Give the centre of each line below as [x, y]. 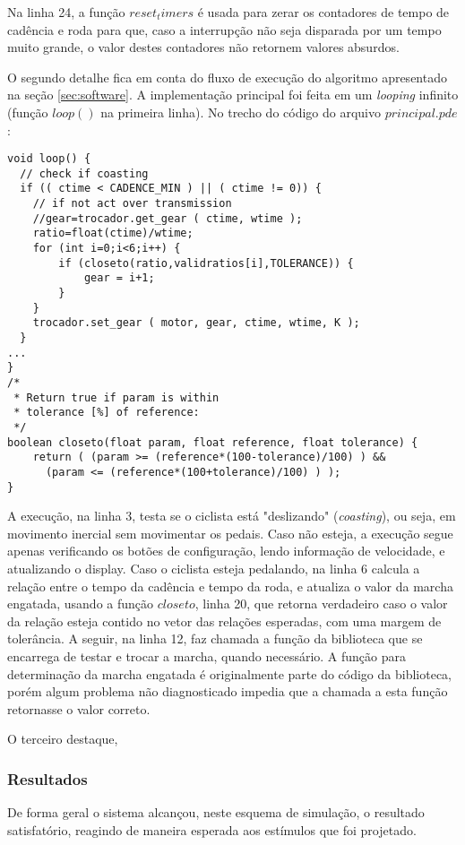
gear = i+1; [119, 278]
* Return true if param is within [116, 397]
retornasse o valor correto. [79, 708]
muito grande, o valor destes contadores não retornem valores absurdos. [203, 47]
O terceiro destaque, [63, 739]
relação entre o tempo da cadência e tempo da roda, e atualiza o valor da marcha [230, 586]
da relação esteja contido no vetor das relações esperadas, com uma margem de [224, 621]
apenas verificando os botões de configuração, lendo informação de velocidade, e [226, 551]
